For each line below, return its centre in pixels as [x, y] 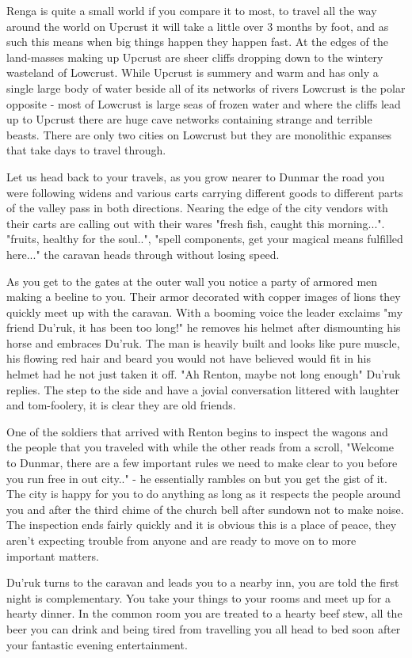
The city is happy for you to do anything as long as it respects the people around [204, 494]
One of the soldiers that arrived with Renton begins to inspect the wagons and [197, 431]
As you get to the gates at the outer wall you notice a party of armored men [192, 281]
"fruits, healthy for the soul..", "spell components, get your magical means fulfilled [205, 239]
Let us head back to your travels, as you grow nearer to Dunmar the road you [196, 176]
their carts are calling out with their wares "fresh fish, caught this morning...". [196, 223]
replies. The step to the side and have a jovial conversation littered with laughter [203, 389]
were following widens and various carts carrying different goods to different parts [205, 192]
